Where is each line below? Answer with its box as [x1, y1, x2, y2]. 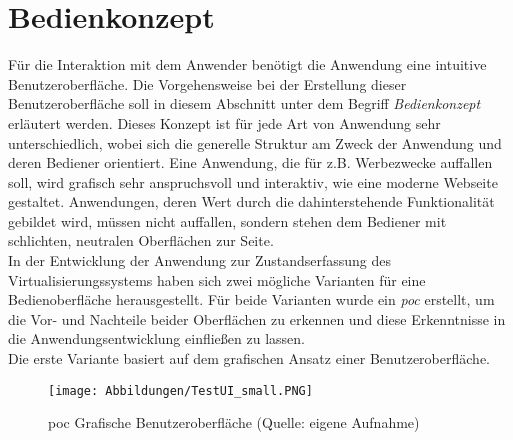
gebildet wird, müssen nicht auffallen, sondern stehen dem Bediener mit [8, 210, 447, 231]
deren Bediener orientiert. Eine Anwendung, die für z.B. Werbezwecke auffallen [8, 152, 493, 173]
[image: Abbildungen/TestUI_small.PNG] [48, 383, 313, 398]
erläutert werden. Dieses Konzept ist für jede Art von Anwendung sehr [8, 112, 441, 133]
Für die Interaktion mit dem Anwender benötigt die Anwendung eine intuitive [8, 54, 487, 75]
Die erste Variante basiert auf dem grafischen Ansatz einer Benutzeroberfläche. [8, 348, 490, 369]
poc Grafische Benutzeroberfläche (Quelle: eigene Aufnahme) [48, 412, 420, 433]
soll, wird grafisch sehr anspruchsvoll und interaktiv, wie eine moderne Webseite [8, 171, 498, 192]
